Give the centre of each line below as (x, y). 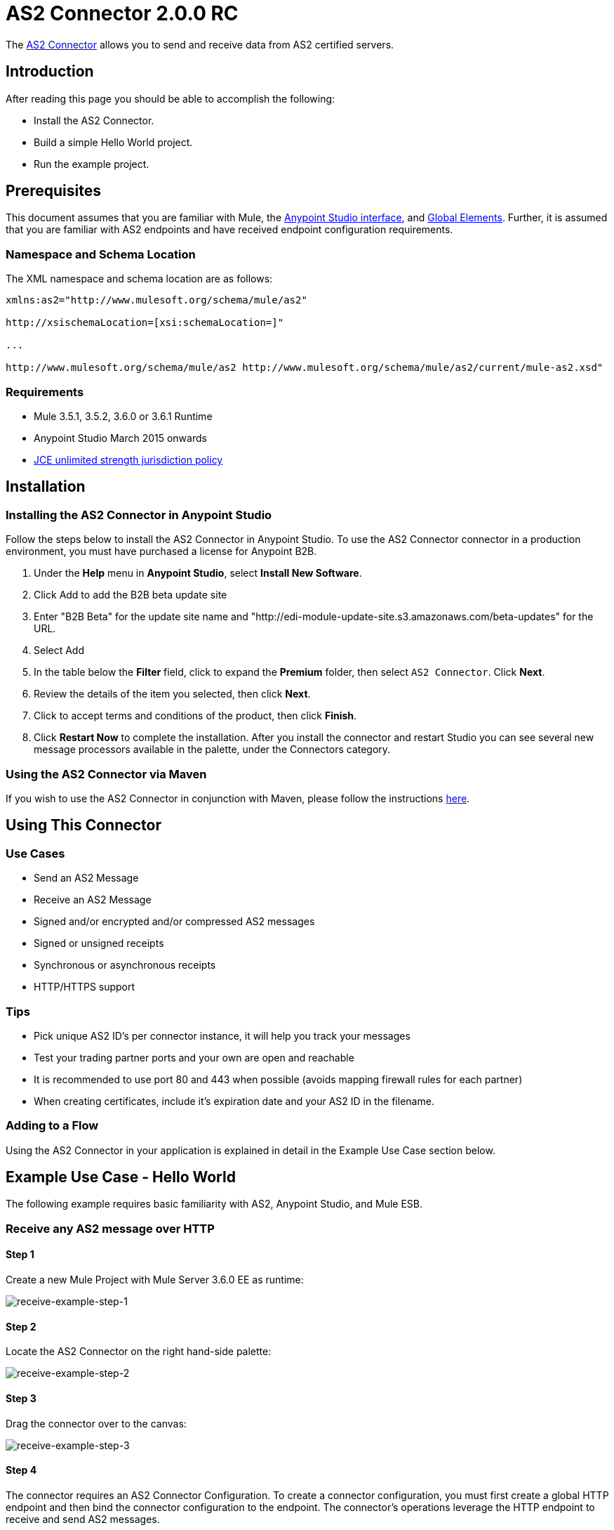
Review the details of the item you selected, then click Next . (172, 694)
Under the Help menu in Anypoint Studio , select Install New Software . (198, 573)
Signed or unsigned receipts (99, 943)
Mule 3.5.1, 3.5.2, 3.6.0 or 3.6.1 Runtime (123, 416)
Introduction (50, 72)
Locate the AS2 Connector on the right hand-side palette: (139, 1352)
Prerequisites (53, 191)
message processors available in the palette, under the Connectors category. (212, 750)
